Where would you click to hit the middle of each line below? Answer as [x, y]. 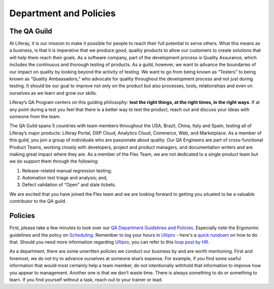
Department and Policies [63, 13]
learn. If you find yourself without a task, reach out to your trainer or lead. [86, 279]
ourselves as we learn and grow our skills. [53, 93]
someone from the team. [35, 116]
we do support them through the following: [54, 161]
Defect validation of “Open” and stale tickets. [69, 185]
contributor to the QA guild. [38, 201]
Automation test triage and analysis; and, [65, 178]
